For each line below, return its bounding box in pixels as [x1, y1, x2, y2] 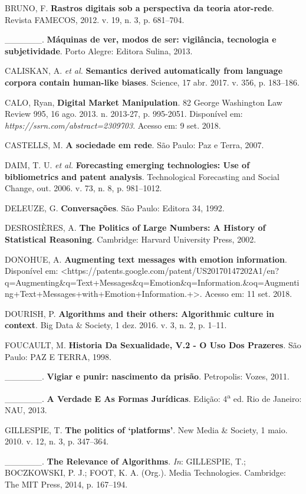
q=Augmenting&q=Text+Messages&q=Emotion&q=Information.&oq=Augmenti [5, 276, 300, 288]
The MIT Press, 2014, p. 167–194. [5, 478, 128, 490]
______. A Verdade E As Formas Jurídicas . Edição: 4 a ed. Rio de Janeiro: [5, 390, 302, 404]
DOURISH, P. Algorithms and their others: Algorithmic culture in [5, 307, 274, 319]
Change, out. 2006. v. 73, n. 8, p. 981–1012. [5, 182, 162, 194]
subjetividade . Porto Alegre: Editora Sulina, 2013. [5, 44, 193, 57]
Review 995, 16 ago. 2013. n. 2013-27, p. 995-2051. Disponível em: [5, 107, 243, 120]
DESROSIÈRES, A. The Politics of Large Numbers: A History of [5, 221, 266, 234]
